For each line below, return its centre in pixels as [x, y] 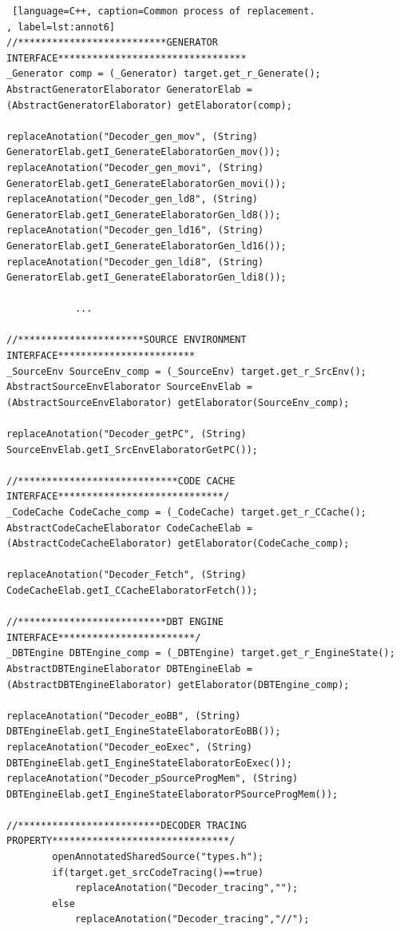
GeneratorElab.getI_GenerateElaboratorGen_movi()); [147, 183]
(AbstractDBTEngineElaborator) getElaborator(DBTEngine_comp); [178, 684]
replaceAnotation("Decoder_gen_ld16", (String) [135, 231]
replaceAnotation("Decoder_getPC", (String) [127, 434]
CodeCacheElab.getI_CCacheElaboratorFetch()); [132, 590]
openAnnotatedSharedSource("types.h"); [158, 857]
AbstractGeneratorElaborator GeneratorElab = [129, 89]
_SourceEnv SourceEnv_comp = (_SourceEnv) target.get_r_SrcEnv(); [187, 371]
